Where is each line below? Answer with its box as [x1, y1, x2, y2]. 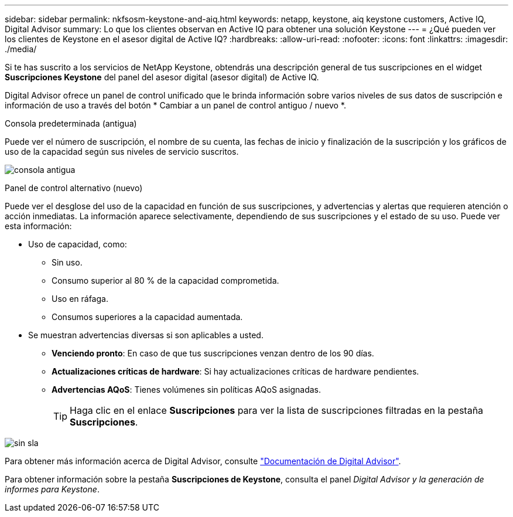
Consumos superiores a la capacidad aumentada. [52, 312, 243, 322]
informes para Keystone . [5, 484, 100, 494]
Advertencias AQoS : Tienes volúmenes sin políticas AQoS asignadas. [52, 385, 322, 394]
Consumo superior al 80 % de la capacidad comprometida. [52, 275, 279, 285]
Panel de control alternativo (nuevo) [5, 183, 143, 193]
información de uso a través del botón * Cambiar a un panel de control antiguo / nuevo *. [5, 100, 346, 110]
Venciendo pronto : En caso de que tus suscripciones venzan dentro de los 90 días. [52, 348, 374, 358]
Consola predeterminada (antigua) [5, 118, 137, 128]
